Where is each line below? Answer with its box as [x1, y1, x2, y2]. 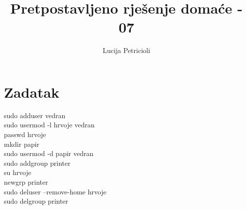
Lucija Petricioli [103, 45, 150, 55]
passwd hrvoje [4, 129, 46, 139]
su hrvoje [4, 167, 32, 177]
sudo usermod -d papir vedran [4, 148, 94, 158]
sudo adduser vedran [4, 110, 66, 120]
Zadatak [4, 82, 60, 102]
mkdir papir [4, 139, 39, 149]
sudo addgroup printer [4, 157, 70, 168]
